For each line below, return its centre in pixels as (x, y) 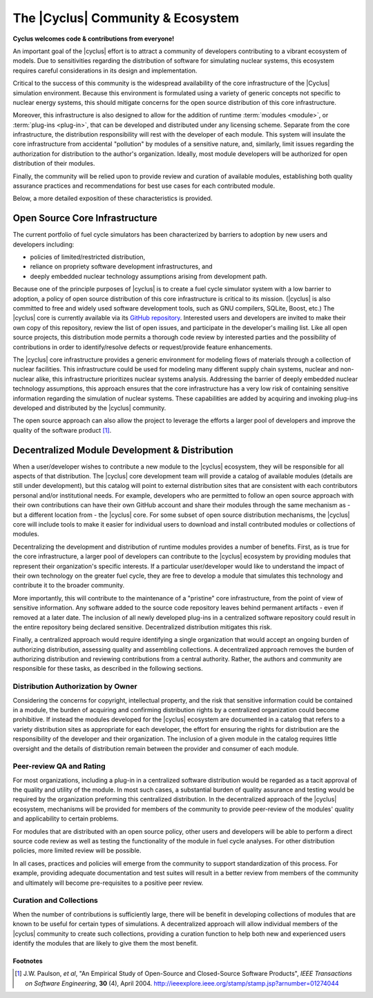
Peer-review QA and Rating (59, 766)
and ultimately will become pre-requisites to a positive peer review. (108, 883)
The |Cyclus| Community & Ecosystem (126, 18)
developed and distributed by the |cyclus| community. (89, 408)
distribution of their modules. (54, 164)
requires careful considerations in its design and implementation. (105, 70)
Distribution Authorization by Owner (75, 687)
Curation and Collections (55, 901)
